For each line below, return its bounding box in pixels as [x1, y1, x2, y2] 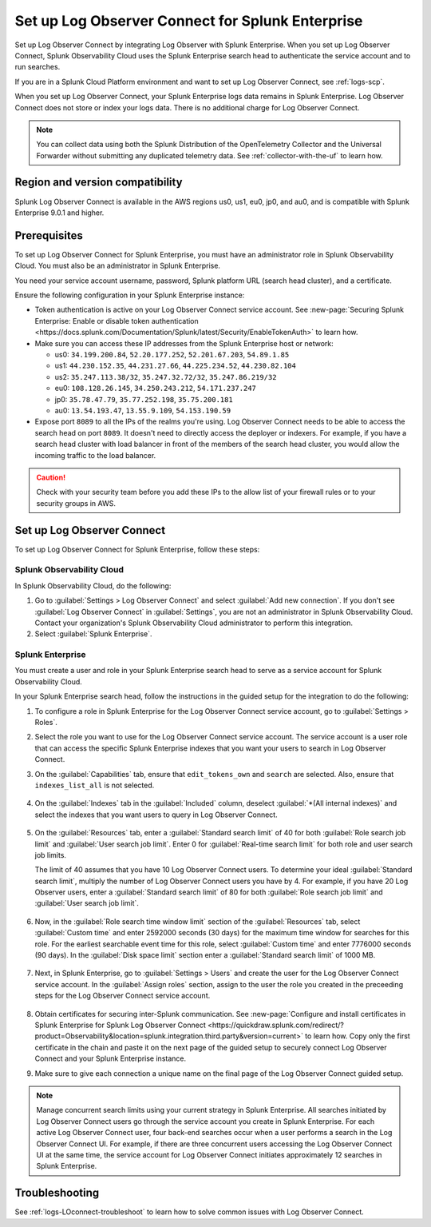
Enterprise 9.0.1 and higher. [14, 208, 105, 217]
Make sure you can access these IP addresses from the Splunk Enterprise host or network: [34, 338, 334, 348]
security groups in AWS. [36, 498, 116, 508]
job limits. [34, 850, 67, 859]
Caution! [36, 472, 66, 482]
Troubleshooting [14, 1186, 100, 1200]
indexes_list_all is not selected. [34, 780, 155, 790]
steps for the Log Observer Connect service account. [34, 991, 211, 1001]
